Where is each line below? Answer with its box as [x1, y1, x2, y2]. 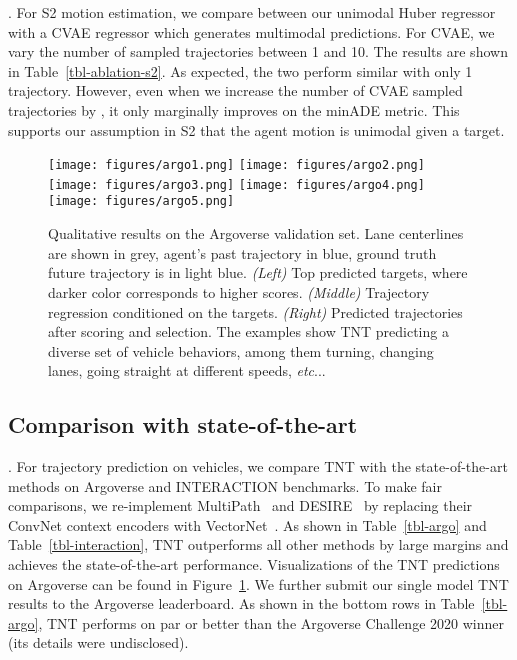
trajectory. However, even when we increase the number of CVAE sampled [8, 80, 463, 101]
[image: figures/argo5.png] [48, 194, 235, 209]
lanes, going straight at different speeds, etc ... [48, 360, 326, 381]
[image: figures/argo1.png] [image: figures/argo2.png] [48, 158, 425, 173]
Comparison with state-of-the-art [8, 409, 358, 440]
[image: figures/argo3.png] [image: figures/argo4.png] [48, 177, 425, 192]
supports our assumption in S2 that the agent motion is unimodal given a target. [8, 119, 505, 140]
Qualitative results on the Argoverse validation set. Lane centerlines [48, 223, 464, 244]
